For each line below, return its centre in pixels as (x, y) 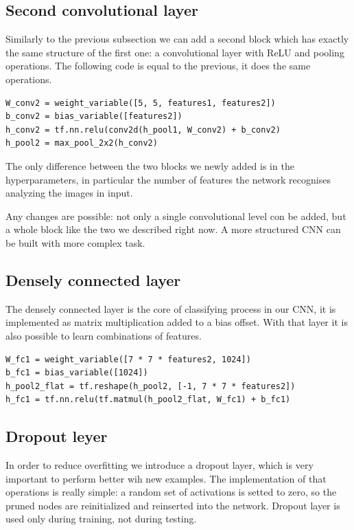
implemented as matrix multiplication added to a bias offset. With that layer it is (177, 322)
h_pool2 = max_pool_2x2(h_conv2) (82, 143)
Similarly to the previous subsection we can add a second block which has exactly (177, 39)
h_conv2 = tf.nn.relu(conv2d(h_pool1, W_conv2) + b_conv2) (143, 130)
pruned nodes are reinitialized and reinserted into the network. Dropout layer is (173, 505)
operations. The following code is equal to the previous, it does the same (158, 66)
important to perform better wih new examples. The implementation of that (166, 478)
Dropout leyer (57, 436)
